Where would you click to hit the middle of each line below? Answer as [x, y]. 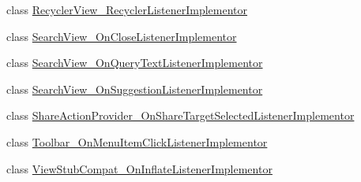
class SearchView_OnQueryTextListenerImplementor [135, 63]
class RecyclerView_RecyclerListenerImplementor [127, 9]
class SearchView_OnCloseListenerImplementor [122, 36]
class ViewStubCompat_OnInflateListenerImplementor [139, 168]
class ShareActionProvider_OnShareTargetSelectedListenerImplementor [180, 115]
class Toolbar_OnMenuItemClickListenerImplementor [137, 141]
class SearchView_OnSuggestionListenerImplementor [135, 89]
